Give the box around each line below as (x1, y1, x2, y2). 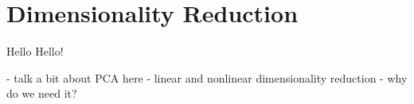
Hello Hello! (6, 43, 64, 60)
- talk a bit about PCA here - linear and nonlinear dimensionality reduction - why (6, 69, 408, 86)
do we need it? (6, 85, 77, 102)
